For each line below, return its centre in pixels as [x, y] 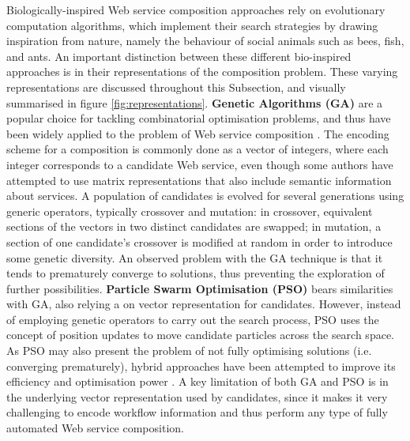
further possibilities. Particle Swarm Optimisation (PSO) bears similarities [200, 288]
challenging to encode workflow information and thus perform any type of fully [197, 412]
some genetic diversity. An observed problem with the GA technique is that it [195, 257]
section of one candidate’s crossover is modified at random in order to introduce [199, 241]
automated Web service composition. [95, 428]
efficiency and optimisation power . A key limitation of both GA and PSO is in [197, 381]
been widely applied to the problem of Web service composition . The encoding [198, 133]
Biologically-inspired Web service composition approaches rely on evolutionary [196, 9]
